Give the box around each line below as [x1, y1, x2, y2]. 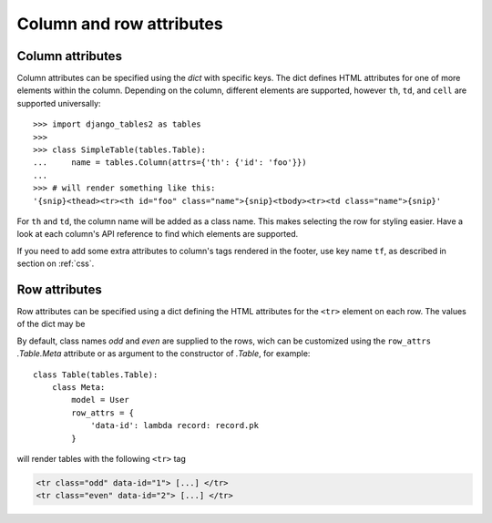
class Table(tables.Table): [33, 369, 159, 380]
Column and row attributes [16, 14, 223, 34]
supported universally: [16, 97, 101, 108]
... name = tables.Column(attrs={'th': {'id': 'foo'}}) [33, 158, 307, 168]
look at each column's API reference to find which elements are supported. [16, 229, 299, 240]
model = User [71, 395, 129, 405]
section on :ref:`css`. [16, 258, 95, 269]
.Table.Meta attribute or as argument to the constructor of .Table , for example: [16, 348, 311, 359]
